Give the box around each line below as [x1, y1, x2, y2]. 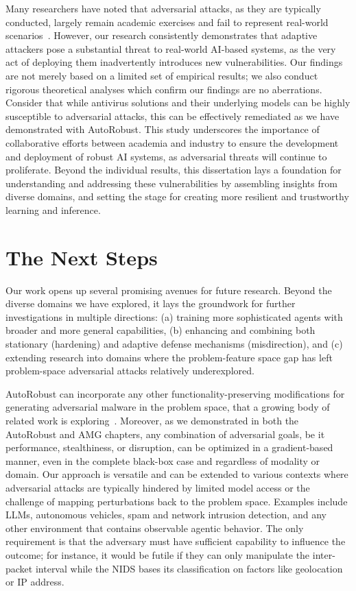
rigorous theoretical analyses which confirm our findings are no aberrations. [5, 82, 322, 96]
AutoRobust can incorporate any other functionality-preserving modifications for [5, 386, 345, 400]
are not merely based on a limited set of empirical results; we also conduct [5, 68, 318, 82]
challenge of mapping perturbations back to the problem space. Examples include [5, 494, 348, 508]
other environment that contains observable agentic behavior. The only [5, 520, 304, 535]
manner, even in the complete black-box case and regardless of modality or [5, 453, 320, 468]
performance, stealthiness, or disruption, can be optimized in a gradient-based [5, 440, 333, 455]
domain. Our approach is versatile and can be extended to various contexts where [5, 467, 348, 481]
